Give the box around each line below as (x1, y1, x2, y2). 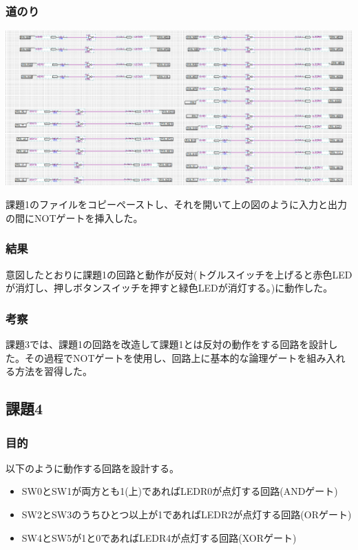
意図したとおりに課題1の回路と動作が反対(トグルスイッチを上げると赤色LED (6, 267, 352, 281)
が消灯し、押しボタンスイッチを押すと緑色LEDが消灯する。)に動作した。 (6, 281, 333, 295)
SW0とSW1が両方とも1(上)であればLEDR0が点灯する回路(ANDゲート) (21, 484, 338, 498)
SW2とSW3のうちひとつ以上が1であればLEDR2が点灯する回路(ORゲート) (21, 507, 352, 522)
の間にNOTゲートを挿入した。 (6, 210, 143, 225)
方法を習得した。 (14, 364, 92, 378)
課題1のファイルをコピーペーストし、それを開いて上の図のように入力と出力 (6, 197, 347, 212)
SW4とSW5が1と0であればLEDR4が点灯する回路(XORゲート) (21, 530, 297, 544)
